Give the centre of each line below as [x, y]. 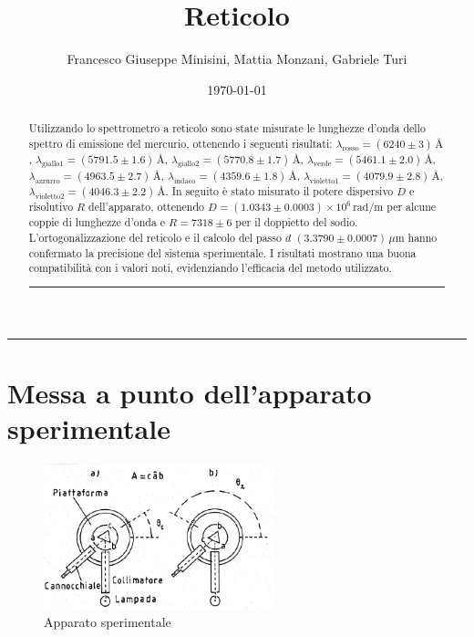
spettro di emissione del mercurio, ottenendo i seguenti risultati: [180, 143]
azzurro [47, 181]
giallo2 [188, 164]
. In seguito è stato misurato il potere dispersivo [279, 191]
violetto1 [324, 181]
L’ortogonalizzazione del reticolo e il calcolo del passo [155, 237]
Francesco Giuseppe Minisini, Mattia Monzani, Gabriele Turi [237, 59]
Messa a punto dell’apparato [190, 392]
